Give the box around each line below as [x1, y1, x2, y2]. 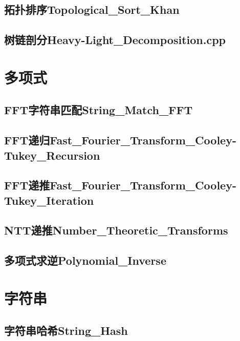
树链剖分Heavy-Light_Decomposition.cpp [4, 32, 226, 48]
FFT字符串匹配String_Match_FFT [4, 102, 193, 118]
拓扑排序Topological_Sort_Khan [4, 2, 180, 17]
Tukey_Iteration [4, 192, 94, 208]
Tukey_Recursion [4, 147, 100, 163]
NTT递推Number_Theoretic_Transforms [4, 222, 228, 238]
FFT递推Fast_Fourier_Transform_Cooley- [4, 177, 236, 193]
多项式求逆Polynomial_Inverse [4, 252, 166, 268]
